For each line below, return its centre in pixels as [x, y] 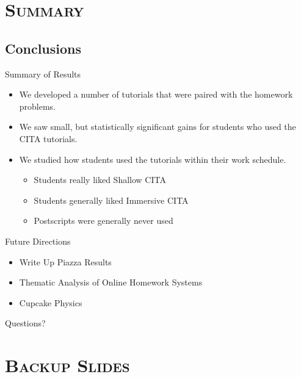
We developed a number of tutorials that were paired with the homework [156, 94]
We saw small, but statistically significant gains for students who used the [158, 127]
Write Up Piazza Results [65, 261]
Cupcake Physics [51, 302]
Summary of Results [43, 74]
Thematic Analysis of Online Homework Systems [111, 282]
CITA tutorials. [48, 138]
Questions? [25, 323]
